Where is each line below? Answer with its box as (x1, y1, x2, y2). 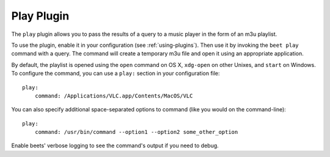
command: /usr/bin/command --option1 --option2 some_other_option (34, 128, 238, 136)
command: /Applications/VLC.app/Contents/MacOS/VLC (34, 92, 193, 99)
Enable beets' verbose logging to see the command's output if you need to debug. (11, 142, 219, 149)
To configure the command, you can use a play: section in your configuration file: (11, 70, 220, 77)
